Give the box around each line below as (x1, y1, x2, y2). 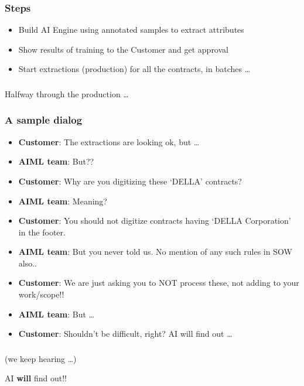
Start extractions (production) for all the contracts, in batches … (18, 63, 251, 75)
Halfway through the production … (5, 87, 129, 100)
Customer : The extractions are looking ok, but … (18, 135, 200, 148)
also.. (18, 257, 37, 269)
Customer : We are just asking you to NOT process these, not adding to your (18, 276, 299, 289)
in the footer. (18, 226, 66, 238)
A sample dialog (5, 112, 83, 127)
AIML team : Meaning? (18, 194, 107, 207)
